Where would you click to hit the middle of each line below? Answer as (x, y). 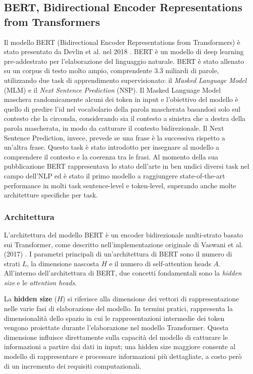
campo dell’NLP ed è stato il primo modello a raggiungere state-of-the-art (115, 175)
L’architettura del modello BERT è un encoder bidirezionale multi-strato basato (124, 234)
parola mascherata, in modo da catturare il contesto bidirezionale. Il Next (114, 128)
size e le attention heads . (40, 282)
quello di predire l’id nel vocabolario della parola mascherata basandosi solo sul (122, 108)
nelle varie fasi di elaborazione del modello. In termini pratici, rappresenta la (118, 308)
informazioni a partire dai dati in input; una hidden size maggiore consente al (120, 346)
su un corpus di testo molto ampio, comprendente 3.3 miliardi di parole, (112, 70)
